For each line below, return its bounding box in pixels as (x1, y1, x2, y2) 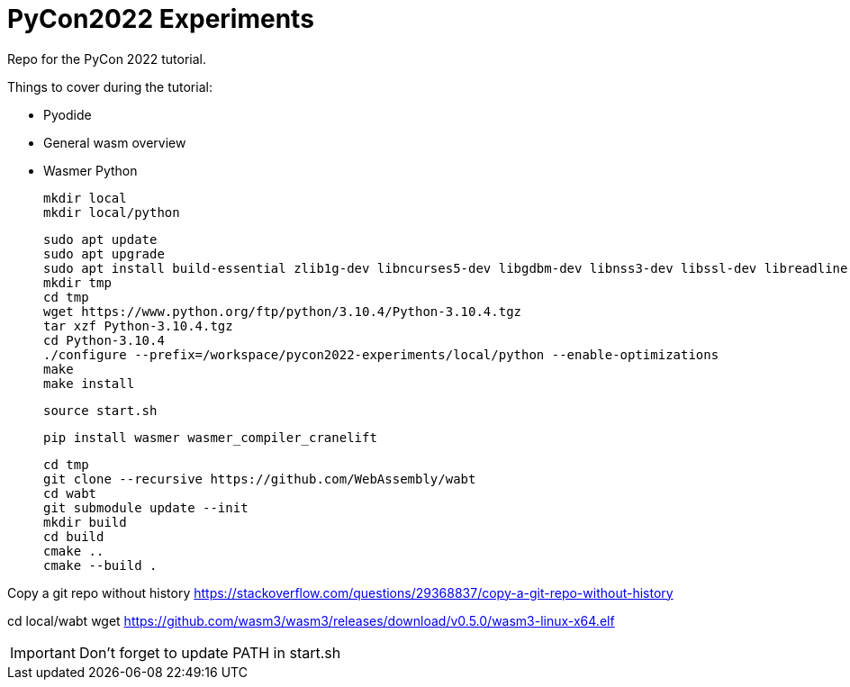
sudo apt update (43, 231, 158, 247)
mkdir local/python (43, 204, 180, 220)
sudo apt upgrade (43, 246, 165, 261)
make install (43, 375, 135, 391)
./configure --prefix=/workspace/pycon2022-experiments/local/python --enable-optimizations (43, 347, 719, 362)
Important (10, 643, 76, 662)
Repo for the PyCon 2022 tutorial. (7, 50, 207, 67)
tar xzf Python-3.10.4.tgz (43, 318, 233, 333)
